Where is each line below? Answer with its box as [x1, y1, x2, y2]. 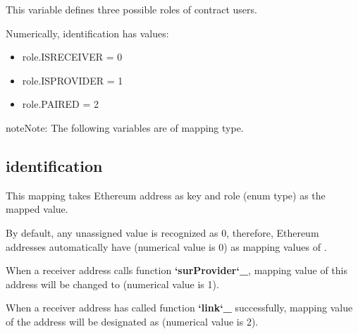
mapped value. [6, 202, 68, 216]
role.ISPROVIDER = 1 [22, 73, 123, 87]
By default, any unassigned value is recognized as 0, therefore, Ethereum [6, 225, 319, 240]
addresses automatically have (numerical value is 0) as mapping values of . [6, 239, 327, 254]
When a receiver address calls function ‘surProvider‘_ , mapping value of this [6, 263, 347, 278]
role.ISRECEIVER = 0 [22, 49, 123, 64]
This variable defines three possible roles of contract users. [6, 2, 257, 16]
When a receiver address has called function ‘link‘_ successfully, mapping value [6, 300, 353, 315]
